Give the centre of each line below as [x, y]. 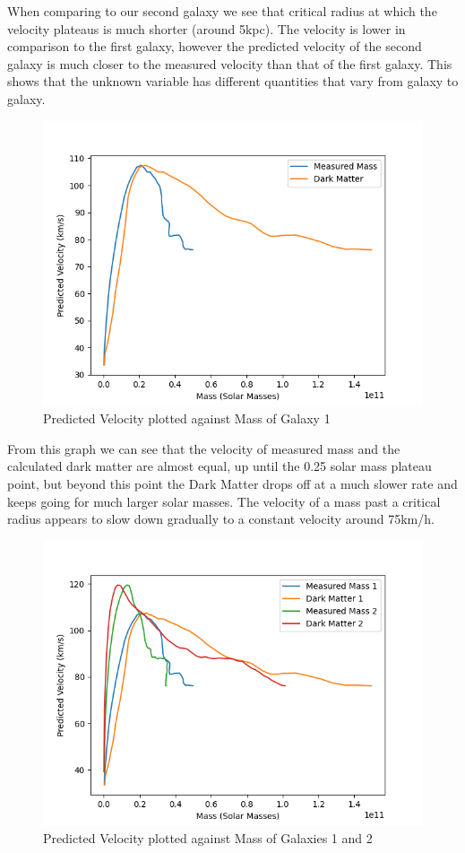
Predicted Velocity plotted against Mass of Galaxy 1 [187, 418]
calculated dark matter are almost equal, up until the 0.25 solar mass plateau [220, 466]
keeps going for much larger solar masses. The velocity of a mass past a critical [224, 501]
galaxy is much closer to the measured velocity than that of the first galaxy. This [230, 63]
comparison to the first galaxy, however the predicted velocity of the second [215, 46]
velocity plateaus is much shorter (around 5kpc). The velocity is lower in [207, 28]
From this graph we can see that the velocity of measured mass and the [204, 448]
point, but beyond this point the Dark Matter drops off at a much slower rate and [232, 483]
